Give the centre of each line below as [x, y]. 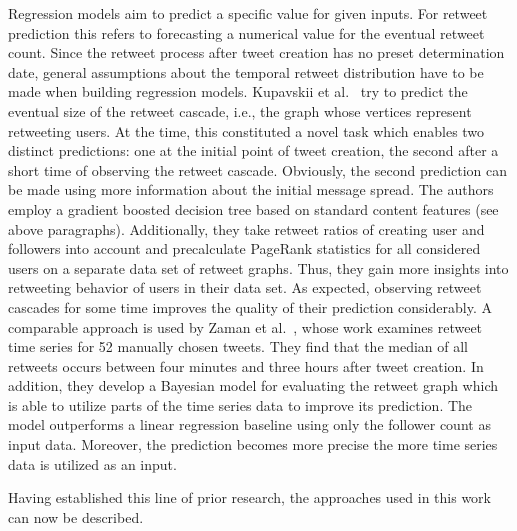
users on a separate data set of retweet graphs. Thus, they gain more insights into [258, 267]
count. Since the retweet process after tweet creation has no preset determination [256, 52]
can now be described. [76, 516]
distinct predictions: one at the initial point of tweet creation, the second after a [253, 150]
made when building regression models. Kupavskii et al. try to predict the [238, 91]
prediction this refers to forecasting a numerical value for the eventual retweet [246, 32]
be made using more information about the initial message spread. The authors [251, 189]
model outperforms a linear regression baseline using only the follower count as [249, 424]
